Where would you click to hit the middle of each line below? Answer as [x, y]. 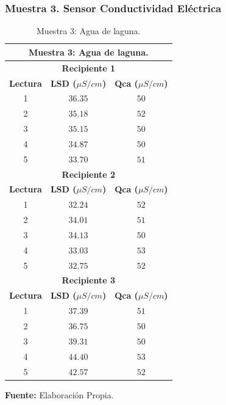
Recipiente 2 [88, 174]
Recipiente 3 [88, 280]
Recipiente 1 [88, 67]
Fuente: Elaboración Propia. [59, 394]
